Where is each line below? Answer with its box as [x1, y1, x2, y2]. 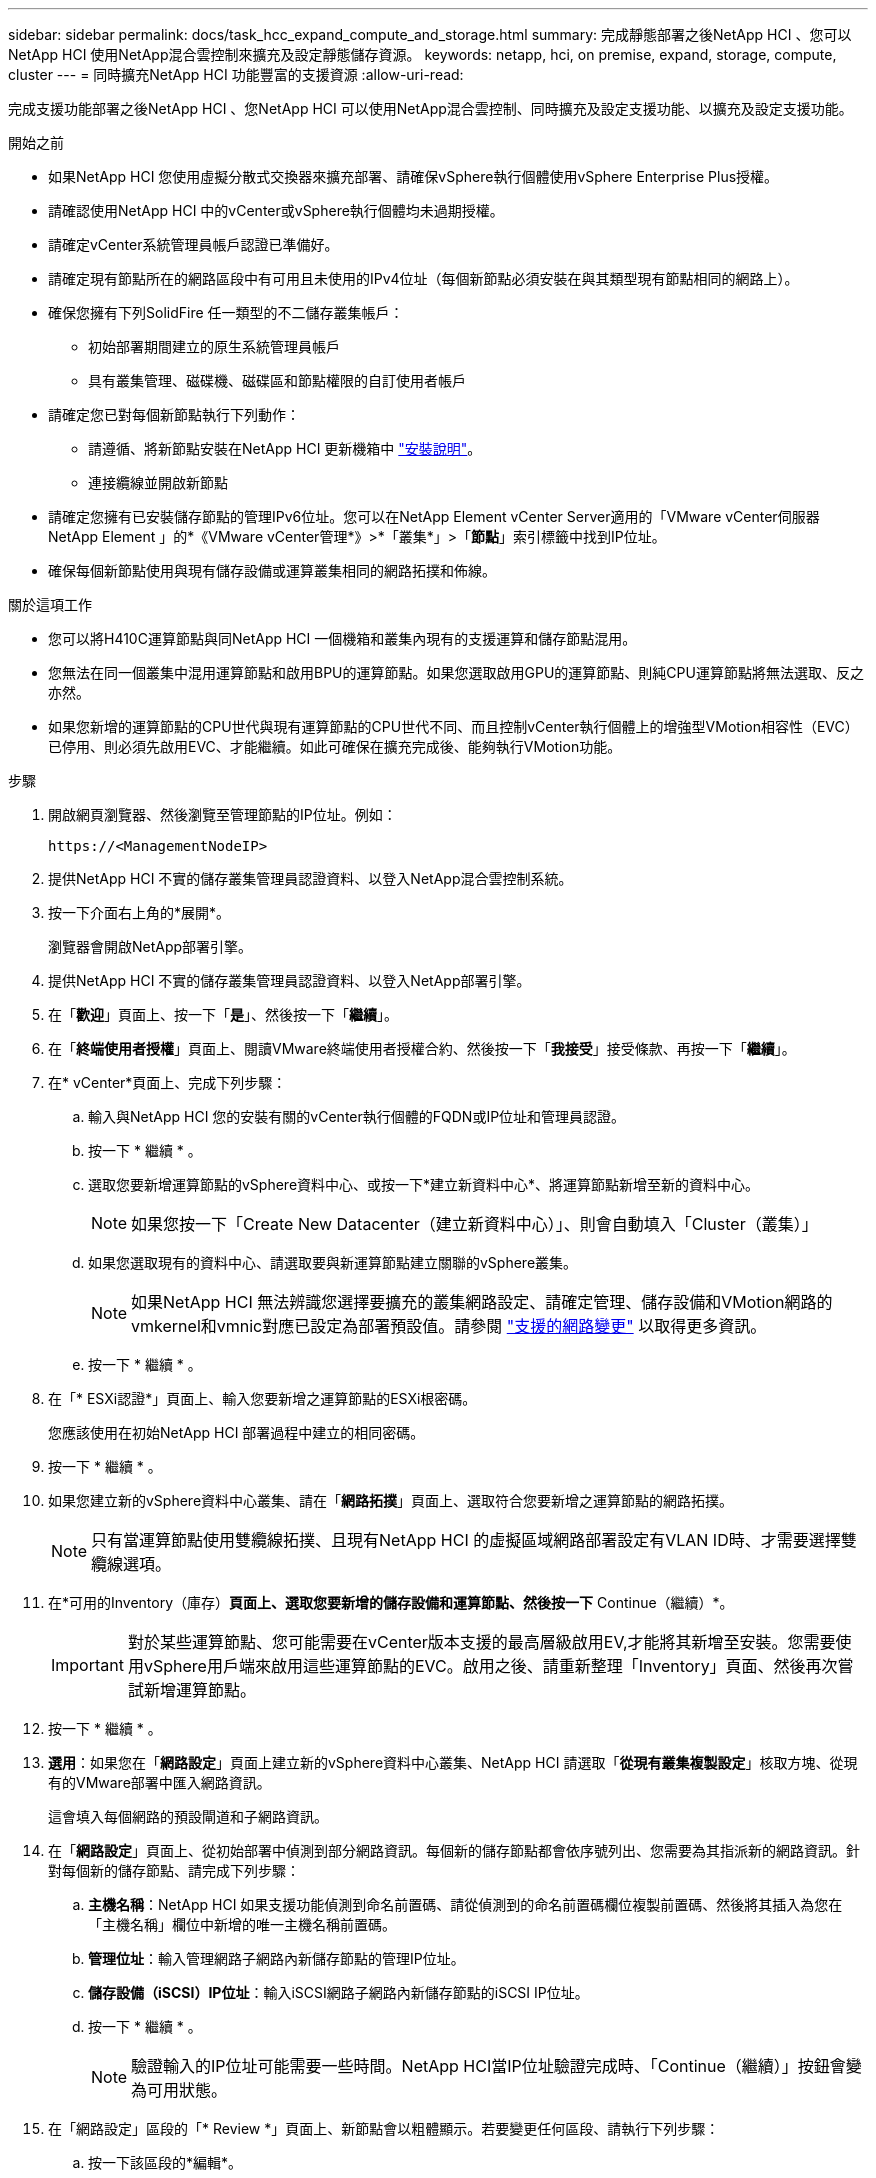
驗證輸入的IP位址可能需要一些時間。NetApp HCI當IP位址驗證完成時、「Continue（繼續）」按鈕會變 [131, 2056, 862, 2076]
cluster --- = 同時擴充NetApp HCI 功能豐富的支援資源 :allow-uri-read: [8, 66, 464, 83]
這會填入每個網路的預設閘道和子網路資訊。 [48, 1808, 328, 1825]
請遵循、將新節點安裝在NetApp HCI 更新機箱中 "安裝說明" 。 [88, 440, 482, 457]
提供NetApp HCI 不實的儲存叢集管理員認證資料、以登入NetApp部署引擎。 [48, 972, 531, 989]
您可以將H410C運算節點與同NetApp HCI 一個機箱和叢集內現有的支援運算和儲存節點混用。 [48, 630, 637, 647]
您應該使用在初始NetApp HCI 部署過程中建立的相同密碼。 [48, 1424, 425, 1441]
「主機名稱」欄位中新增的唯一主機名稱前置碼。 [88, 1916, 396, 1933]
